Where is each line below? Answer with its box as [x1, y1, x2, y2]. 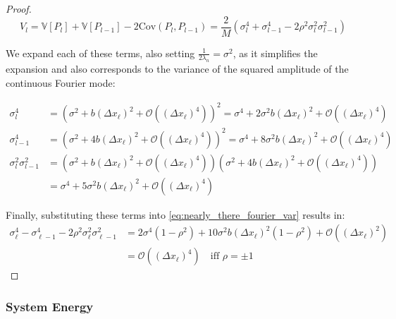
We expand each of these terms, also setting [6, 45, 195, 60]
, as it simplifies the [233, 45, 318, 60]
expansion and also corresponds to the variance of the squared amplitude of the [6, 61, 349, 76]
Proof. [6, 1, 32, 16]
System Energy [6, 297, 94, 315]
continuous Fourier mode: [6, 76, 116, 90]
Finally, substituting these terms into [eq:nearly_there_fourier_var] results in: [6, 207, 345, 222]
